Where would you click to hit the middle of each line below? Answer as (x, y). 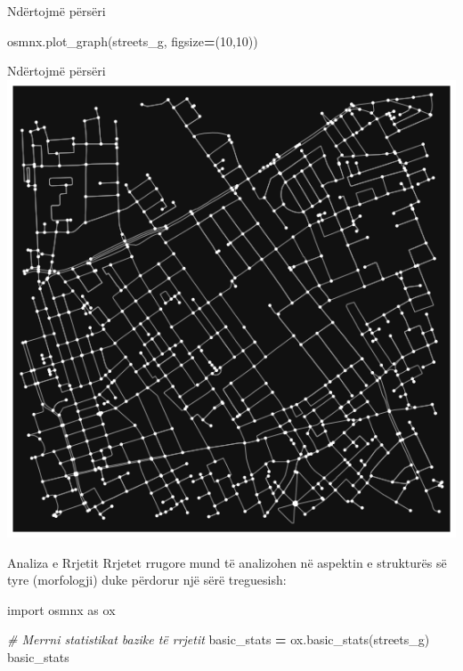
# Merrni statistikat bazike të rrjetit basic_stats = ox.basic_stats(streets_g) (219, 639)
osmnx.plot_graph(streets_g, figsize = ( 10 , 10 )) (133, 40)
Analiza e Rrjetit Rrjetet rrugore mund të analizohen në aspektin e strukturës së (227, 562)
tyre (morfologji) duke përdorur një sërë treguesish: (147, 580)
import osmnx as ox (61, 609)
